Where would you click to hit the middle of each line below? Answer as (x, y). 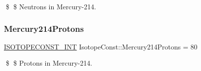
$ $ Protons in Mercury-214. (49, 63)
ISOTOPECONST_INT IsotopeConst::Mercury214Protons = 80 (101, 46)
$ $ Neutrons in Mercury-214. (51, 6)
